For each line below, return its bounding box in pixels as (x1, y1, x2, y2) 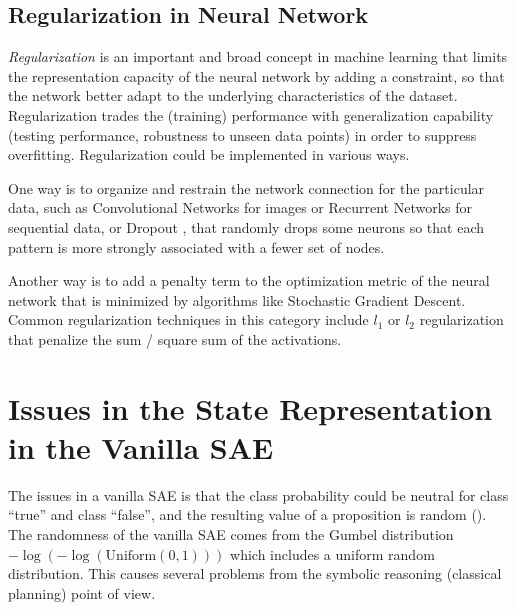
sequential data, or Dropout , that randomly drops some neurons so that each (8, 216, 485, 237)
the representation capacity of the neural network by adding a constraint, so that (8, 65, 505, 86)
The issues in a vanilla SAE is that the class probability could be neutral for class (8, 484, 509, 505)
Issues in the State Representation (8, 387, 493, 428)
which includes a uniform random (230, 543, 435, 564)
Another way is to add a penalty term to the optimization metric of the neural (8, 270, 490, 291)
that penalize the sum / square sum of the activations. (8, 328, 342, 349)
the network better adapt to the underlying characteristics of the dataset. (8, 85, 458, 106)
